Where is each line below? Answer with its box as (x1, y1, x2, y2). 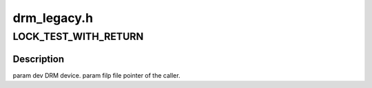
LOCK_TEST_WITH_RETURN (12, 30, 144, 43)
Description (12, 53, 65, 65)
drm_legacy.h (12, 10, 93, 25)
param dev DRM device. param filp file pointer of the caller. (12, 71, 180, 79)
